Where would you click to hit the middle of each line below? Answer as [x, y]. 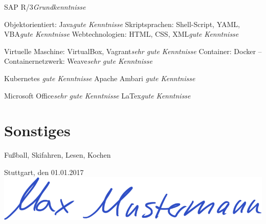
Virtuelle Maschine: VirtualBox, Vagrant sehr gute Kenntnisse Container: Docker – [133, 51]
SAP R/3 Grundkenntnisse [45, 7]
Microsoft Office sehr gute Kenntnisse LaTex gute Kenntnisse [97, 95]
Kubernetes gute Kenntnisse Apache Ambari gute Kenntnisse [100, 78]
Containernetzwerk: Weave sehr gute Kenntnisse [78, 61]
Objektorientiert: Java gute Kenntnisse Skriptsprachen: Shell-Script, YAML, [122, 24]
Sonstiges [37, 130]
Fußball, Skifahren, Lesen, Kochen [58, 155]
